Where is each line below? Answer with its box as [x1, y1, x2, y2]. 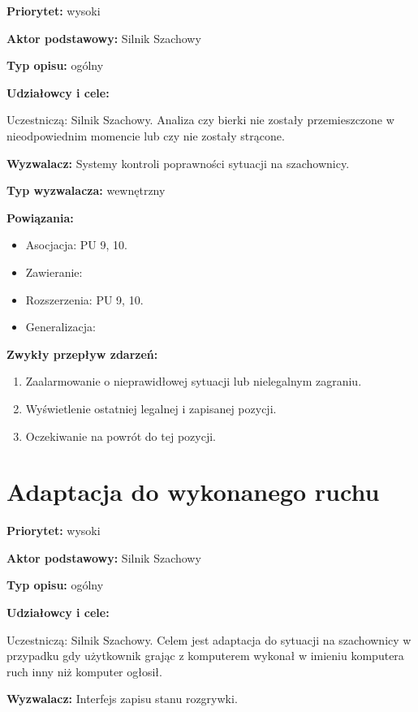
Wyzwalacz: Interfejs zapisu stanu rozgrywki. [6, 690, 238, 707]
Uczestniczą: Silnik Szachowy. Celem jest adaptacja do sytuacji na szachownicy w [6, 631, 412, 648]
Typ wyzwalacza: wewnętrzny [6, 182, 166, 199]
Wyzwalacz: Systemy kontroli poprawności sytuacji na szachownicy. [6, 154, 350, 171]
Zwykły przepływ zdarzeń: [6, 345, 158, 362]
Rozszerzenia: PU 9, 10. [25, 291, 144, 308]
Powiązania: [6, 209, 74, 226]
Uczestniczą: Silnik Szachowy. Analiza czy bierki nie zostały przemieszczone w [6, 111, 394, 128]
